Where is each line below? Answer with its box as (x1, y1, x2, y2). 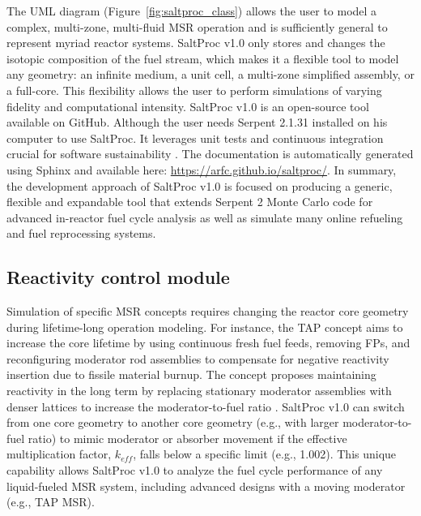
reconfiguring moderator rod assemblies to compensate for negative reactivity (6, 350, 389, 367)
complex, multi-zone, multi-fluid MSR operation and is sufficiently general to (6, 18, 388, 35)
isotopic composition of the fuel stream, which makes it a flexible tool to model (6, 49, 399, 67)
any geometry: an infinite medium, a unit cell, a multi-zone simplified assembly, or (6, 66, 415, 83)
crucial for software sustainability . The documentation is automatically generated (6, 145, 414, 162)
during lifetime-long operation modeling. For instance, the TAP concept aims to (6, 318, 403, 335)
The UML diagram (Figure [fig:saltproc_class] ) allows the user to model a (6, 2, 377, 19)
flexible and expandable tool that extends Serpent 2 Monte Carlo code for (6, 193, 373, 210)
